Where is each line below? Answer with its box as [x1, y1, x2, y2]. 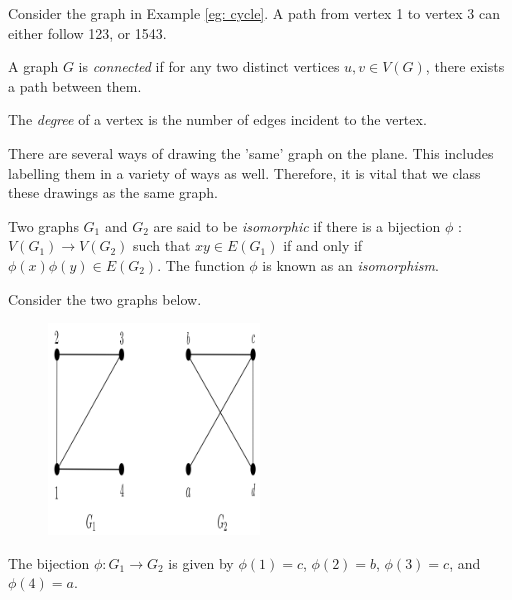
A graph [8, 56, 59, 77]
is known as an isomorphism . [262, 254, 439, 275]
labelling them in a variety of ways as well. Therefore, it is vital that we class [8, 162, 481, 183]
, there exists [425, 56, 505, 77]
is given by [168, 552, 234, 573]
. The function [157, 254, 245, 275]
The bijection [8, 552, 90, 573]
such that [133, 235, 191, 256]
